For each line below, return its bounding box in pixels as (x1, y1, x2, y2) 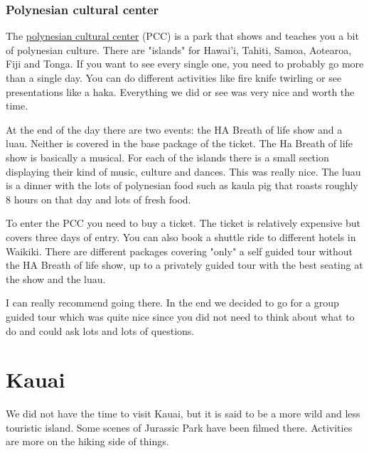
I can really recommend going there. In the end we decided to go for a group (6, 295, 339, 310)
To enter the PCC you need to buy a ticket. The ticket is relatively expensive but (6, 215, 360, 230)
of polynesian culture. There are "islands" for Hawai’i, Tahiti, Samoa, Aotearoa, (6, 42, 352, 57)
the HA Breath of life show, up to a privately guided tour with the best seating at (6, 257, 363, 272)
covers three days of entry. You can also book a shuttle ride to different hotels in (6, 229, 356, 244)
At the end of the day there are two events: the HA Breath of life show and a (6, 122, 343, 137)
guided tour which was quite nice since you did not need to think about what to (6, 309, 355, 324)
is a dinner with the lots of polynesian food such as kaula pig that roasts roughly (6, 178, 358, 193)
